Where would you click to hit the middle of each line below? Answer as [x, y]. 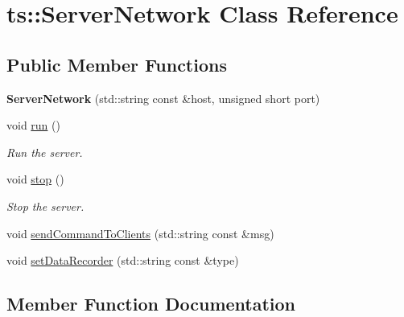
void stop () [35, 179]
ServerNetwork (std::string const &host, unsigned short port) [163, 98]
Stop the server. [45, 206]
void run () [33, 125]
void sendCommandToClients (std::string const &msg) [140, 233]
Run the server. [45, 152]
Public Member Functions [117, 64]
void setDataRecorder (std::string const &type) [123, 260]
